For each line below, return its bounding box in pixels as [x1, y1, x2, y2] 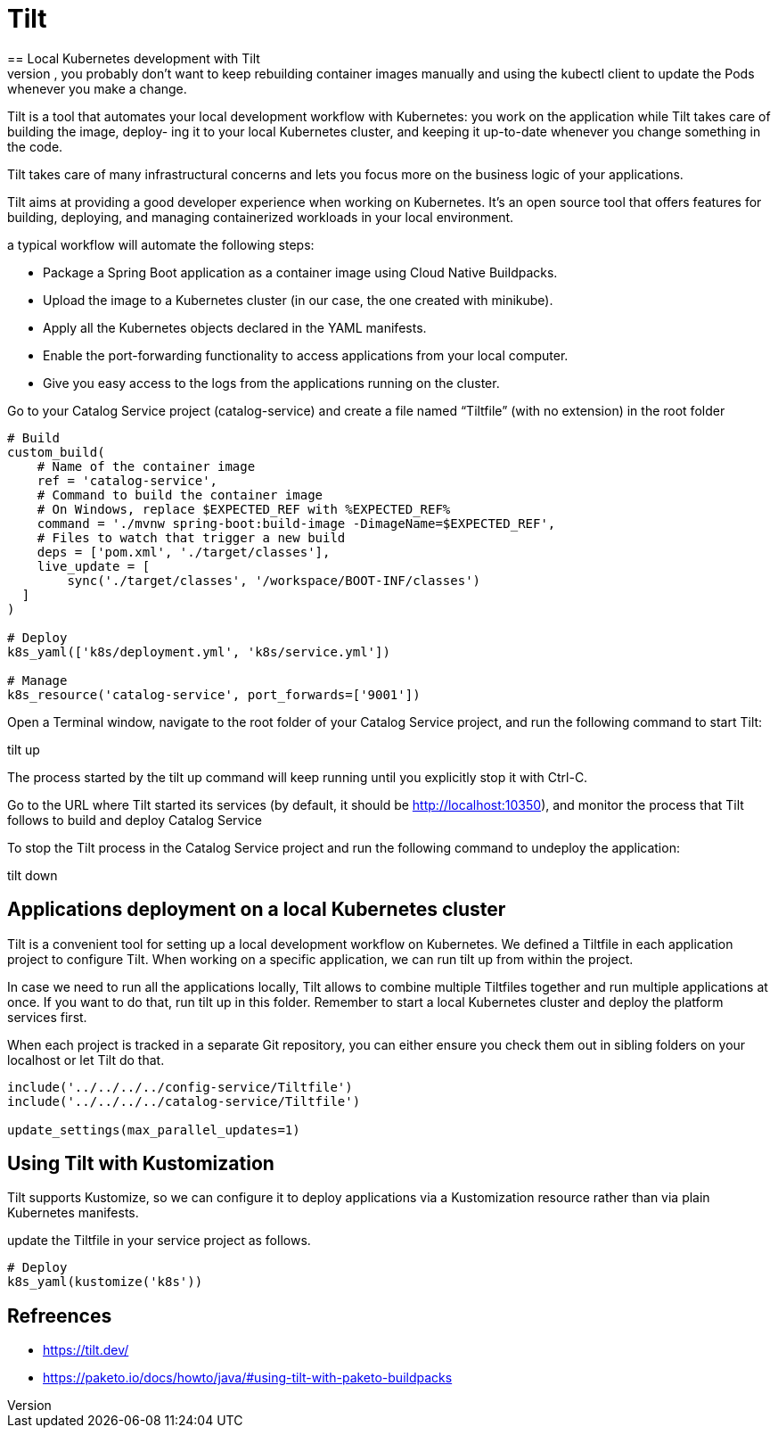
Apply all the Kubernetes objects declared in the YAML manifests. [43, 319, 427, 335]
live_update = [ [37, 558, 151, 573]
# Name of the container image [37, 458, 256, 474]
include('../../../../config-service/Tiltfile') [7, 1079, 353, 1094]
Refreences [7, 1304, 112, 1327]
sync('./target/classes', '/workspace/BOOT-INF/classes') [67, 573, 481, 588]
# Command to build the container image [37, 487, 323, 502]
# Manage [7, 672, 68, 688]
